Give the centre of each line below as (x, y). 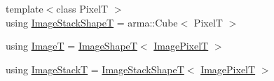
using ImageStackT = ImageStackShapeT (95, 69)
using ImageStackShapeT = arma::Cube (92, 22)
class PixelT (82, 8)
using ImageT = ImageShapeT (71, 46)
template (25, 8)
